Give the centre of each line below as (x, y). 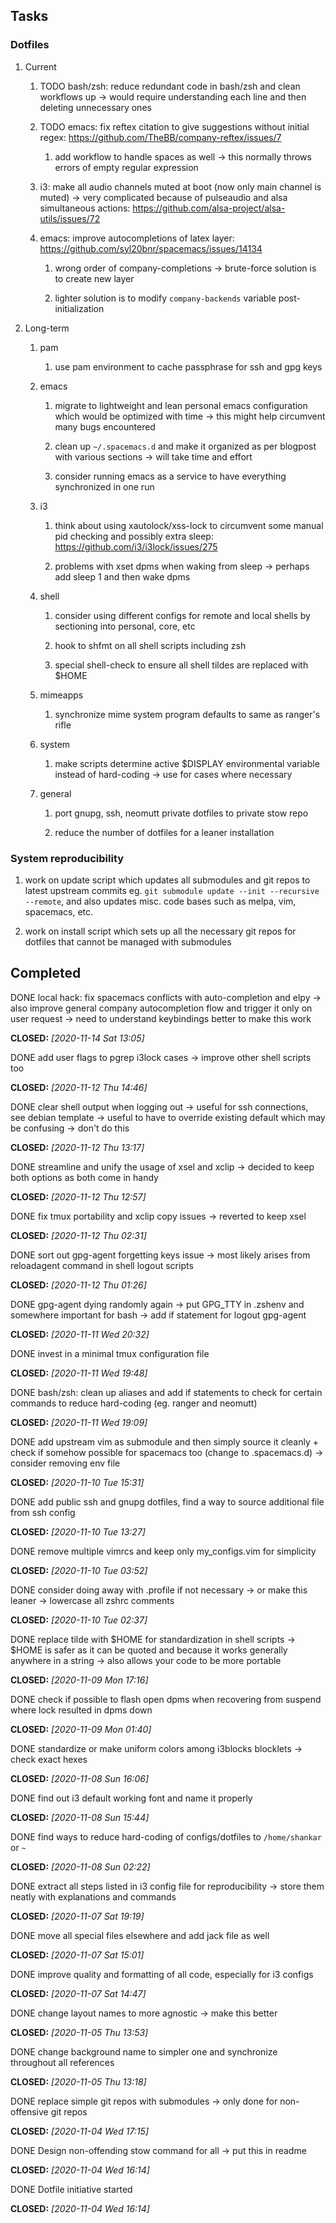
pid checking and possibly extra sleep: (134, 536)
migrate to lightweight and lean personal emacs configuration (181, 405)
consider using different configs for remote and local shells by (182, 615)
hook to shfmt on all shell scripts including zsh (150, 645)
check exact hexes (49, 1759)
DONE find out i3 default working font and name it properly (131, 1798)
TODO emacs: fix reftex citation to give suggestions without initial (174, 126)
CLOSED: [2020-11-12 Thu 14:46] (79, 1087)
